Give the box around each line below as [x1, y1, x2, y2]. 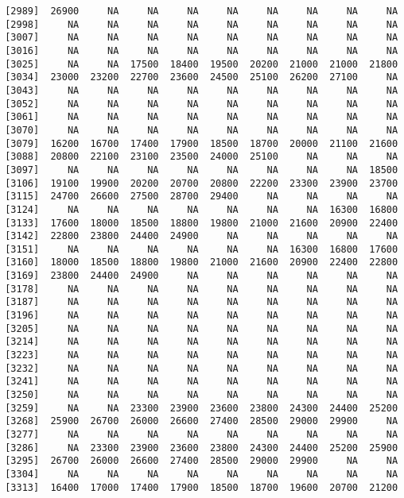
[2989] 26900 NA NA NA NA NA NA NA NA [5, 6, 398, 17]
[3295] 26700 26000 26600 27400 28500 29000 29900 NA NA [5, 455, 398, 467]
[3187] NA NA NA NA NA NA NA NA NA [5, 296, 398, 308]
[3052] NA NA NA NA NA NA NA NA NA [5, 98, 398, 110]
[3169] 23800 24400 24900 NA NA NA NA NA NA [5, 270, 398, 282]
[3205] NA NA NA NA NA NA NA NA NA [5, 322, 398, 334]
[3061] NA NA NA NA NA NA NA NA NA [5, 111, 398, 123]
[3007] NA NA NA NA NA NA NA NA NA [5, 32, 398, 44]
